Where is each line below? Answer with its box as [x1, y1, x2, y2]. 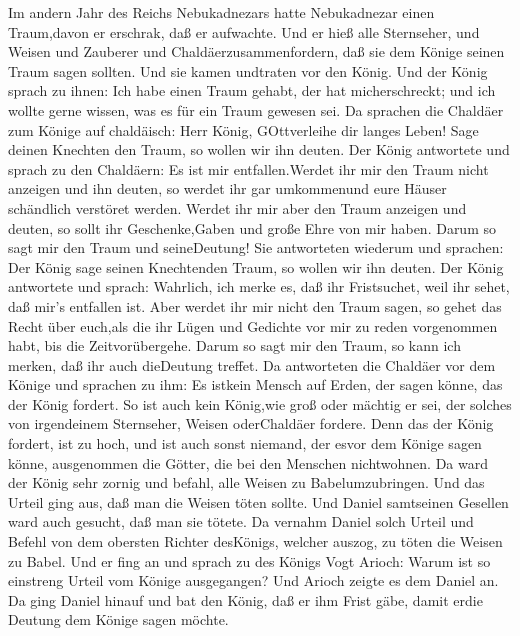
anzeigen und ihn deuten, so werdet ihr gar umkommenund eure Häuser [8, 178, 447, 199]
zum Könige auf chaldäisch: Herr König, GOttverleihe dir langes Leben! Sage [8, 119, 479, 140]
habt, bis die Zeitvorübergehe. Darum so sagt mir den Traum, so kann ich [8, 335, 461, 356]
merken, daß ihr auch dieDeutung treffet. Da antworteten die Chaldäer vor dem [8, 354, 496, 375]
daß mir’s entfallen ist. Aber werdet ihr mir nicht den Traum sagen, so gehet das [8, 295, 502, 316]
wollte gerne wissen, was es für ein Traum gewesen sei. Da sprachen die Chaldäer [8, 99, 504, 120]
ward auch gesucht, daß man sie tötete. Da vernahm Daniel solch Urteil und [8, 511, 474, 532]
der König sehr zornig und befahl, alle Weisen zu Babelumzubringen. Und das [8, 472, 485, 493]
